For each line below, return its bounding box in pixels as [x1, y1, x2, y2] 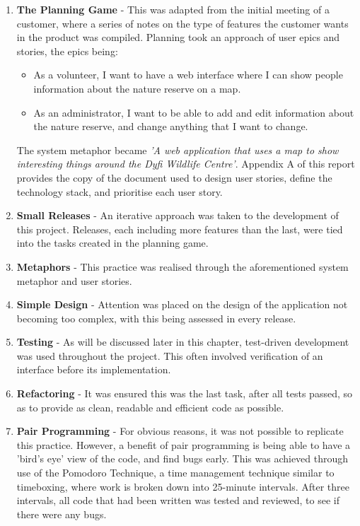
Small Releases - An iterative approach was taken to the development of [16, 208, 339, 223]
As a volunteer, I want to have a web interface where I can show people [33, 67, 343, 82]
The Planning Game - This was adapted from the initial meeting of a [16, 2, 330, 16]
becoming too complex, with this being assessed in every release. [16, 310, 296, 325]
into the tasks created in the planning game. [16, 235, 209, 250]
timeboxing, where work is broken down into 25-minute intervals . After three [16, 479, 349, 493]
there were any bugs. [16, 506, 107, 521]
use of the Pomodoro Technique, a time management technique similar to [16, 465, 335, 480]
